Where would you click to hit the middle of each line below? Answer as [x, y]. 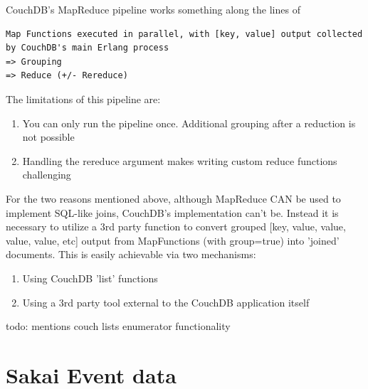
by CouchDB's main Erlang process [88, 48]
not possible [48, 137]
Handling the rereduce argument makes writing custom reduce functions [180, 160]
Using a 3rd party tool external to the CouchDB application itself [166, 302]
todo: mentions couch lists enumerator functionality [118, 326]
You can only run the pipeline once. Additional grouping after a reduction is [189, 123]
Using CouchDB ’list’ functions [90, 278]
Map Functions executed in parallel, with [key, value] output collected [184, 34]
